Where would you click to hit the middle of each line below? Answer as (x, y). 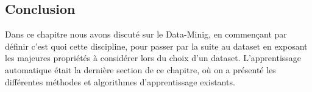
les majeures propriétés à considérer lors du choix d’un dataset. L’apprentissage (153, 58)
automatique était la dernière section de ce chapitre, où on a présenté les (140, 69)
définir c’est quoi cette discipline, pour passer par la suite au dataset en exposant (156, 46)
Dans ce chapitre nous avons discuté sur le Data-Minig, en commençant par (146, 34)
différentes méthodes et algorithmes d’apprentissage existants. (120, 81)
